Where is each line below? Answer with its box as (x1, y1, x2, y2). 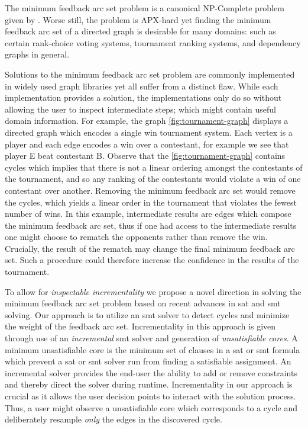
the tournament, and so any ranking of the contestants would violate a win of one (5, 172, 301, 185)
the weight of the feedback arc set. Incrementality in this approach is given (5, 320, 276, 332)
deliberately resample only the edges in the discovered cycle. (5, 413, 222, 425)
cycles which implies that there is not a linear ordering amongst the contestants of (5, 161, 303, 173)
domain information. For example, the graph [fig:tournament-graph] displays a (5, 114, 288, 127)
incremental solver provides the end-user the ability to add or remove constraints (5, 366, 297, 379)
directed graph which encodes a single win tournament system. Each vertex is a (5, 126, 293, 138)
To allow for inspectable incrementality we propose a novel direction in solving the (5, 285, 301, 297)
